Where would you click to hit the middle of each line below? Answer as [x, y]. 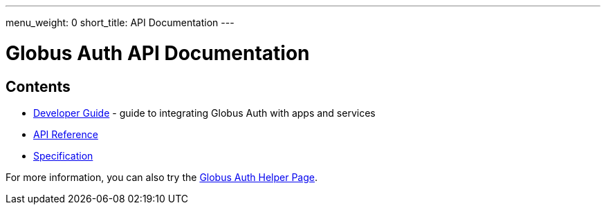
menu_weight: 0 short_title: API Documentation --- [120, 22]
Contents [38, 86]
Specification [63, 155]
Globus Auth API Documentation [158, 53]
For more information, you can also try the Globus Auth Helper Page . [162, 177]
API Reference [66, 134]
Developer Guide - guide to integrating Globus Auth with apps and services [204, 113]
